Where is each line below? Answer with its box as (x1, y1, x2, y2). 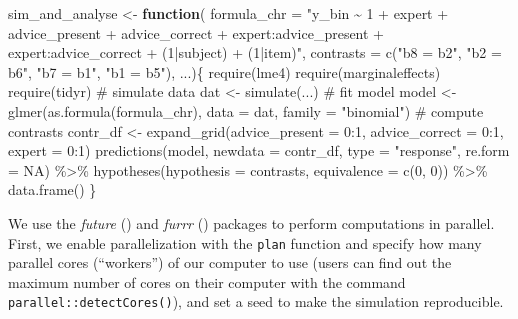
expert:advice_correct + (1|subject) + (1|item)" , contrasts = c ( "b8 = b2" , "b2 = (8, 42, 502, 63)
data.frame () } (8, 179, 97, 200)
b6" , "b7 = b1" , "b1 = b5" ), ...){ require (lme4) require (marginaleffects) (8, 61, 441, 82)
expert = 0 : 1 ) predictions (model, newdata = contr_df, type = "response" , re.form (8, 140, 510, 161)
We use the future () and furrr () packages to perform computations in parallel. (8, 212, 495, 233)
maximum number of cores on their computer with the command (8, 271, 406, 292)
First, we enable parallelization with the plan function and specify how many (8, 232, 482, 253)
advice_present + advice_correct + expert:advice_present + (8, 22, 384, 43)
